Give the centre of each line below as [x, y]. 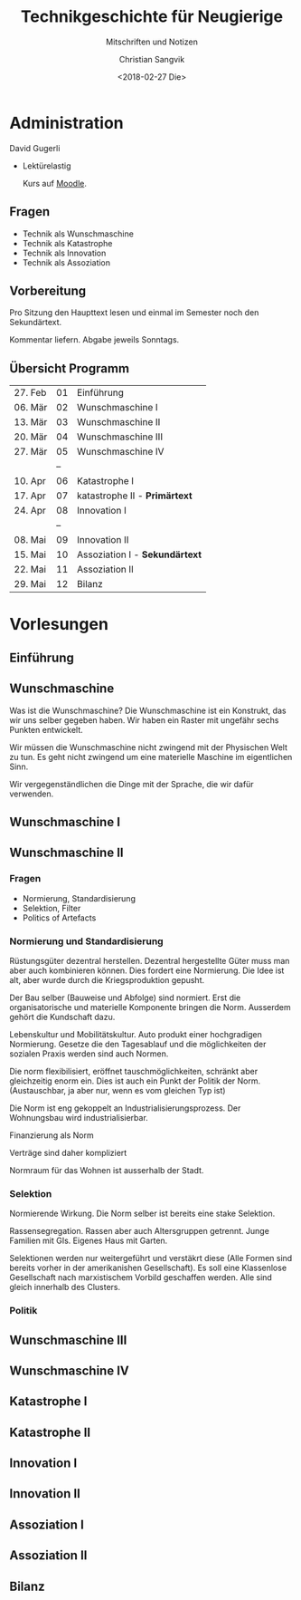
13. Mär [31, 422]
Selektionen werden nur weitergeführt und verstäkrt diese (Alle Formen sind [151, 1258]
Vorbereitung [48, 290]
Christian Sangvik [152, 59]
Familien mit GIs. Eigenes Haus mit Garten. [89, 1241]
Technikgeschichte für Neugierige [152, 17]
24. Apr [30, 511]
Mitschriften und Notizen [152, 42]
